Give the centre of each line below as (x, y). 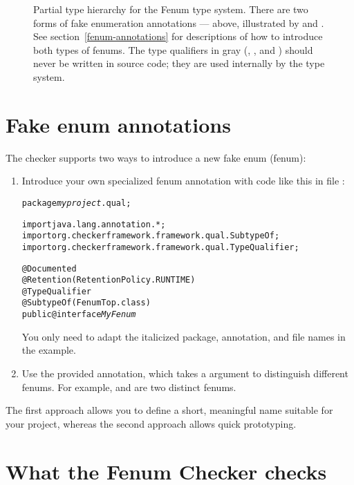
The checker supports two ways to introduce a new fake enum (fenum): (156, 157)
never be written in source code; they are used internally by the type (179, 63)
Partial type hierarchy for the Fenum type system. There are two (171, 9)
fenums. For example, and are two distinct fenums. (129, 387)
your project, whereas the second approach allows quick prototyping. (151, 423)
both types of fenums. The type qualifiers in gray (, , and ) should (173, 49)
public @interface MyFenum (79, 315)
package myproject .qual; (76, 203)
